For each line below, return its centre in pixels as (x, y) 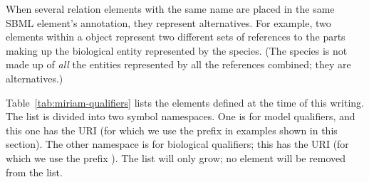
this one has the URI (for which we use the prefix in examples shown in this (172, 130)
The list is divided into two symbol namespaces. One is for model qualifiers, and (181, 116)
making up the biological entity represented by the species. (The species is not (177, 50)
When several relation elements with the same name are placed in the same (170, 9)
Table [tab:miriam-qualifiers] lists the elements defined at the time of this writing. (185, 102)
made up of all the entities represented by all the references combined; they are (178, 64)
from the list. (34, 172)
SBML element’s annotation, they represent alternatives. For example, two (168, 22)
